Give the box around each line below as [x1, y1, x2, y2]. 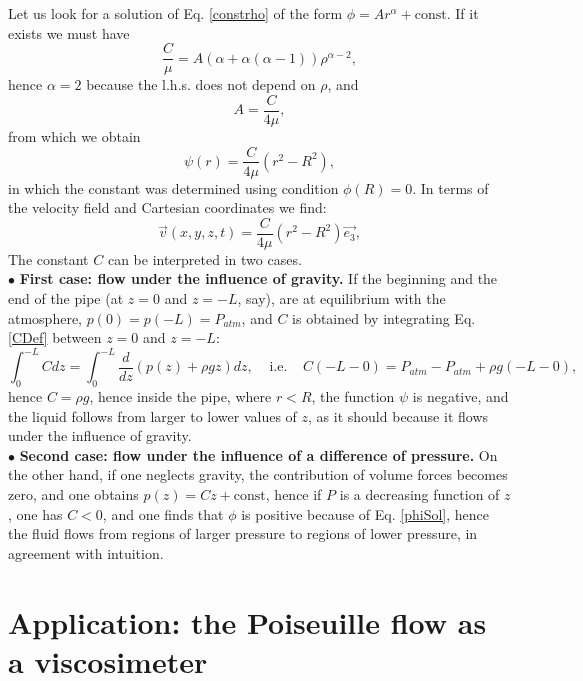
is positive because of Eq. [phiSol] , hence [241, 503, 489, 524]
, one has [8, 503, 63, 524]
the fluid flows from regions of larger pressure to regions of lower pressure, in [8, 523, 478, 544]
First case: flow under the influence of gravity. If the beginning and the [19, 268, 498, 289]
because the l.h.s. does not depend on [86, 74, 316, 95]
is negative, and [412, 386, 509, 407]
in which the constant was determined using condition [8, 177, 339, 198]
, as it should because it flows [308, 405, 489, 426]
